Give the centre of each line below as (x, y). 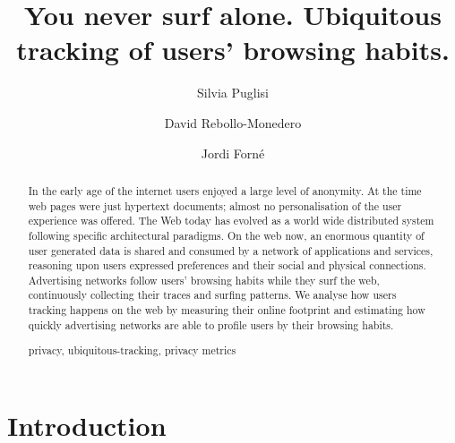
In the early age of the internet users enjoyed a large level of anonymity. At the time (225, 190)
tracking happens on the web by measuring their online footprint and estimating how (227, 310)
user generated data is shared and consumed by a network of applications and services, (231, 250)
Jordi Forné (233, 153)
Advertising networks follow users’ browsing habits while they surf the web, (204, 280)
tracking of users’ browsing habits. (233, 50)
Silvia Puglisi (233, 93)
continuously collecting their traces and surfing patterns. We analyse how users (212, 295)
